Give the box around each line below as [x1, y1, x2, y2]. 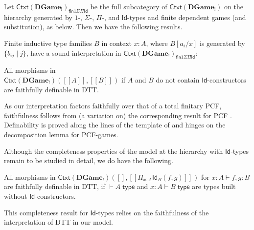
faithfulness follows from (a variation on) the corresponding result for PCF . [4, 110, 232, 120]
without [4, 190, 27, 201]
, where [146, 38, 168, 48]
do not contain [156, 74, 200, 84]
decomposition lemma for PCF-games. [4, 129, 118, 139]
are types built [192, 181, 236, 191]
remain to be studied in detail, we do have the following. [4, 155, 173, 166]
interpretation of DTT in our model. [4, 217, 113, 227]
